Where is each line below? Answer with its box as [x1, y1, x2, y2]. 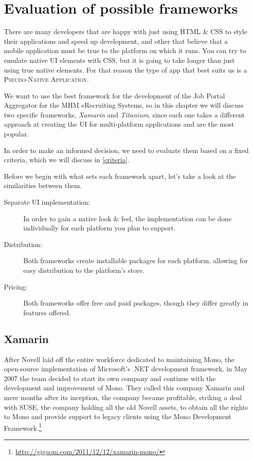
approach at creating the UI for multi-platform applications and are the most [4, 119, 235, 129]
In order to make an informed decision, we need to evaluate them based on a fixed [4, 145, 249, 155]
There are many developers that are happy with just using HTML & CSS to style [4, 26, 247, 37]
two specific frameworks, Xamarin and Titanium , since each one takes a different [4, 109, 245, 119]
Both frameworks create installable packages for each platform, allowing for [23, 255, 248, 266]
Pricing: [4, 281, 27, 291]
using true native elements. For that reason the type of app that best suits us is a [4, 64, 247, 75]
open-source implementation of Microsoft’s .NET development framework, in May [4, 364, 248, 374]
